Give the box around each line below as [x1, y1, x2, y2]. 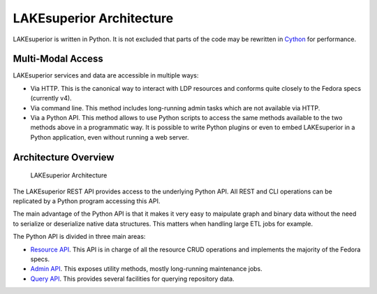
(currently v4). [30, 94, 73, 103]
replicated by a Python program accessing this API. [13, 196, 161, 205]
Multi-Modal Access [13, 53, 104, 65]
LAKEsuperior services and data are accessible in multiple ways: [13, 71, 199, 80]
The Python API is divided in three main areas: [13, 233, 146, 241]
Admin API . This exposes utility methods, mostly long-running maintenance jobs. [30, 265, 263, 273]
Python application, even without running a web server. [30, 133, 189, 141]
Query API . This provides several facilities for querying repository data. [30, 274, 235, 283]
